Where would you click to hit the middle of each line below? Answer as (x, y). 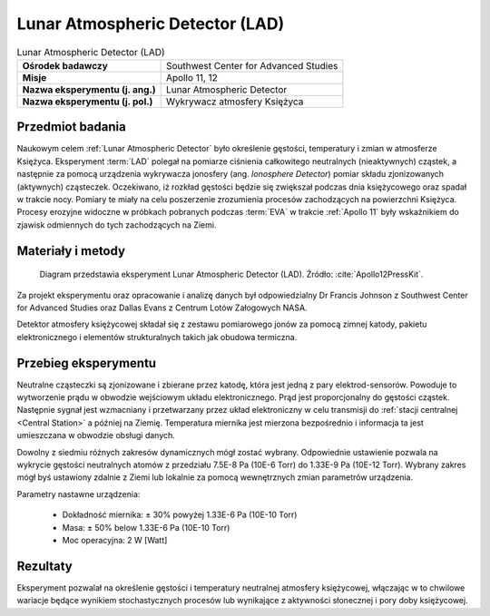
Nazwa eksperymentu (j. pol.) (88, 102)
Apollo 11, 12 (191, 77)
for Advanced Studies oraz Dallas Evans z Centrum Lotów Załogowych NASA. (162, 308)
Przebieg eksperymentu (87, 363)
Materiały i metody (71, 251)
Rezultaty (44, 566)
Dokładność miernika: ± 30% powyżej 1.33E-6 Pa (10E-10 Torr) (180, 515)
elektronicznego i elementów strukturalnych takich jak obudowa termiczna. (157, 337)
